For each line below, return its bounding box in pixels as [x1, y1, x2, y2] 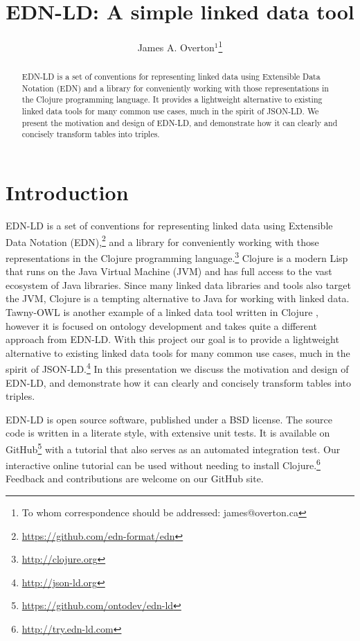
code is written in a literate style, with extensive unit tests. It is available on [6, 425, 330, 440]
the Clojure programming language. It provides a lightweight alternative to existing [21, 94, 323, 105]
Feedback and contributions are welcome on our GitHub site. [6, 471, 264, 486]
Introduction [6, 178, 129, 207]
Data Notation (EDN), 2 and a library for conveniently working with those [6, 232, 319, 249]
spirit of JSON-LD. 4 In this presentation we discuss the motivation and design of [6, 360, 349, 376]
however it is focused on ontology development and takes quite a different [6, 318, 317, 333]
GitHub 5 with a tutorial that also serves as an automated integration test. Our [6, 439, 341, 456]
